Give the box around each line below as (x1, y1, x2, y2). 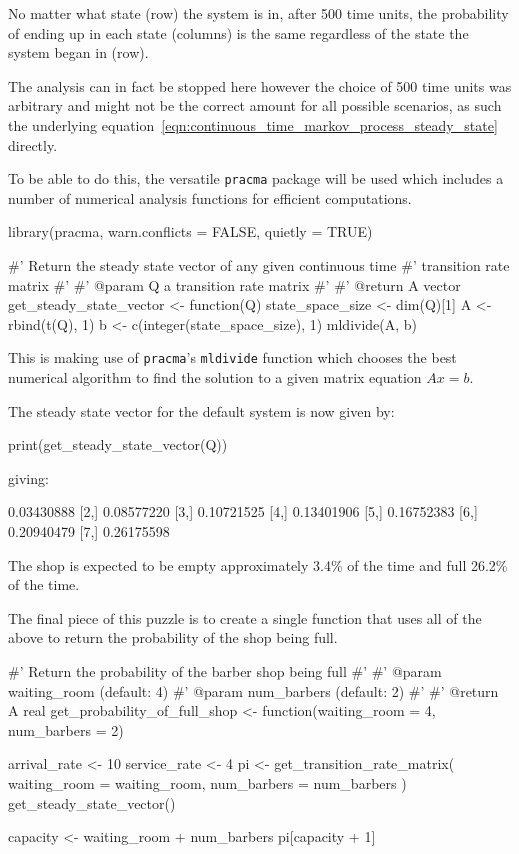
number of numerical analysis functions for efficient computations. (8, 187, 412, 208)
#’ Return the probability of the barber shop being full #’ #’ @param (8, 660, 442, 681)
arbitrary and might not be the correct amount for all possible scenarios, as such (8, 95, 502, 116)
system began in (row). (8, 42, 149, 63)
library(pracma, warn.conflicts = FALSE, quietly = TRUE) (8, 221, 373, 242)
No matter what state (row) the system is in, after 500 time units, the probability (8, 3, 509, 23)
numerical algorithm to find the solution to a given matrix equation (8, 367, 422, 388)
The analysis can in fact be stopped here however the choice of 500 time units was (8, 75, 512, 96)
